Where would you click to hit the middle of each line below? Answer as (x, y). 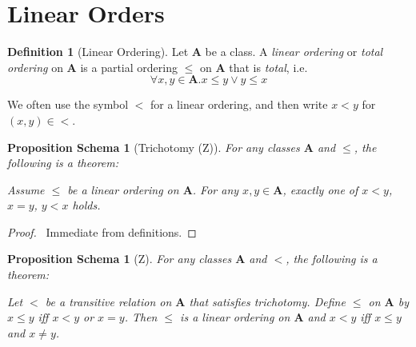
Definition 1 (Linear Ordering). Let (98, 52)
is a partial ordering (129, 67)
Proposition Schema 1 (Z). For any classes (120, 259)
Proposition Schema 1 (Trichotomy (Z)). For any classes (154, 147)
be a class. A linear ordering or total (294, 52)
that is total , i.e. (268, 67)
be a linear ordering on (123, 189)
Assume (26, 189)
